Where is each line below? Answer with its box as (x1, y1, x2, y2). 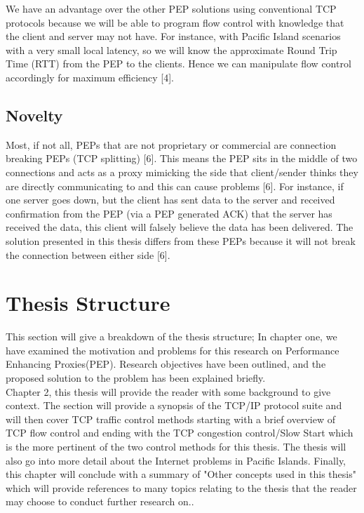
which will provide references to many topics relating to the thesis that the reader (6, 480, 357, 495)
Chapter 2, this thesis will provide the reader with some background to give (6, 384, 331, 399)
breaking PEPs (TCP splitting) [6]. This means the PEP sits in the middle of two (6, 151, 358, 166)
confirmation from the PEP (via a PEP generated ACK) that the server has (6, 206, 332, 220)
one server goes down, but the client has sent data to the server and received (6, 192, 335, 207)
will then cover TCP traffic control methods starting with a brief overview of (6, 411, 335, 426)
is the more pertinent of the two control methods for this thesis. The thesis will (6, 439, 346, 453)
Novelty (6, 104, 63, 126)
